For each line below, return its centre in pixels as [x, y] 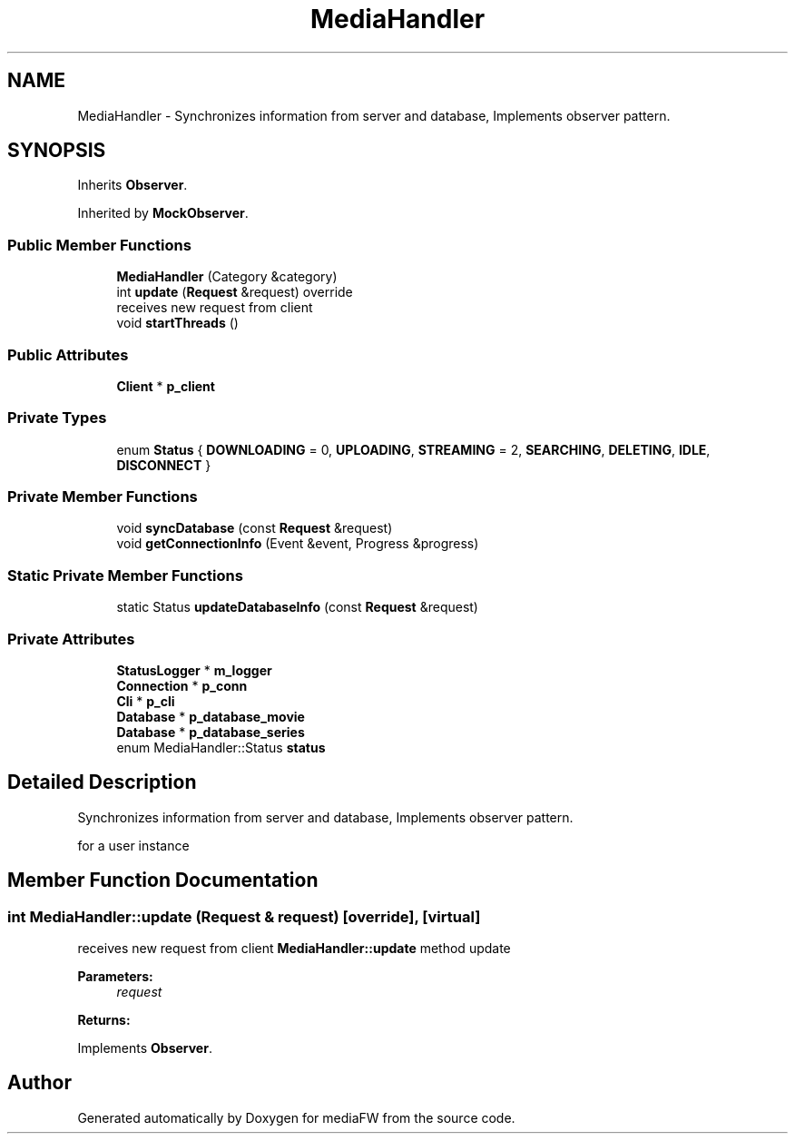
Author [39, 1083]
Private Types [57, 418]
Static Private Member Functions [125, 575]
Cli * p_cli [146, 701]
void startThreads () [177, 323]
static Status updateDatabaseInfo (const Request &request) [297, 607]
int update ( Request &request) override [235, 292]
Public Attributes [68, 354]
